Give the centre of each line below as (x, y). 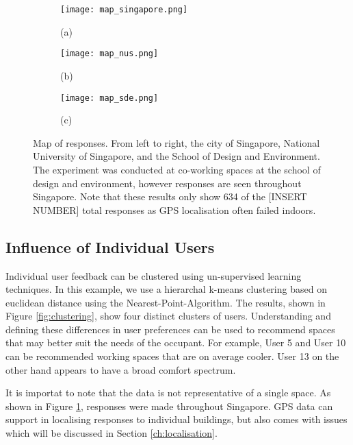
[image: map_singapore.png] (124, 10)
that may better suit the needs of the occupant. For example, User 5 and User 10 (176, 342)
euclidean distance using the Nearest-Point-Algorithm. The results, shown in (166, 302)
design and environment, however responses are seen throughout (167, 183)
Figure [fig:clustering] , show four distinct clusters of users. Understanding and (168, 316)
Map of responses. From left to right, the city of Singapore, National (176, 142)
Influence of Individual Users (110, 246)
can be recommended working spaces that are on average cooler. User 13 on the (172, 356)
